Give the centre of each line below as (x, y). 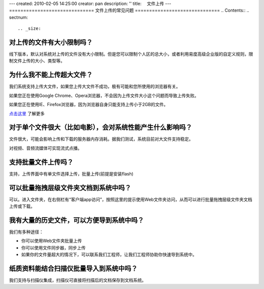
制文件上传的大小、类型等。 (37, 61)
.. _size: (29, 29)
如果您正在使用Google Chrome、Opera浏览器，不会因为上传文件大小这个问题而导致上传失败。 (104, 95)
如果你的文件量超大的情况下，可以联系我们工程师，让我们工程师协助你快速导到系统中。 (109, 255)
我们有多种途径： (26, 232)
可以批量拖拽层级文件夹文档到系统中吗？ (70, 188)
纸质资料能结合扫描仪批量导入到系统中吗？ (73, 268)
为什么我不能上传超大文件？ (51, 75)
